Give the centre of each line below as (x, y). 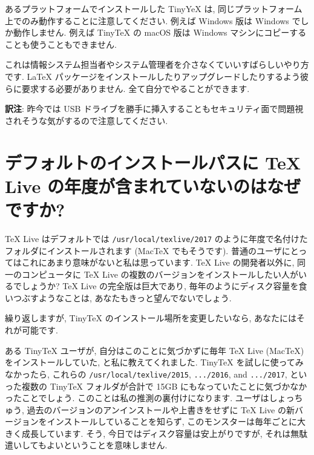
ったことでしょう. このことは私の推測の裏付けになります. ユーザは (137, 398)
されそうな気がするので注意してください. (87, 120)
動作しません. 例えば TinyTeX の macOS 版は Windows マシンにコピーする (160, 32)
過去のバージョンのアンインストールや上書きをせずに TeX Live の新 (161, 409)
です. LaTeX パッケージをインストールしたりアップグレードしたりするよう (153, 76)
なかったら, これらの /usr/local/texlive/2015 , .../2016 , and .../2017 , (146, 374)
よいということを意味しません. (107, 445)
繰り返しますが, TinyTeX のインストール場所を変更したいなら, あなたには (151, 318)
